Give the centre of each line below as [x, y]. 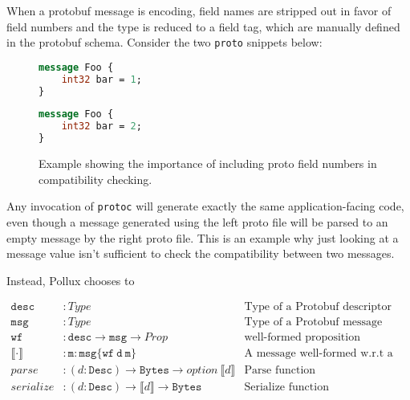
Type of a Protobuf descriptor [318, 307]
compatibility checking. [95, 179]
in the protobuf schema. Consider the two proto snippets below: [164, 42]
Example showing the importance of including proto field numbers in [208, 163]
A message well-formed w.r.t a [319, 354]
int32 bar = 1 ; [101, 79]
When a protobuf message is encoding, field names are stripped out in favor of [199, 10]
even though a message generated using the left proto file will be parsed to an [197, 221]
